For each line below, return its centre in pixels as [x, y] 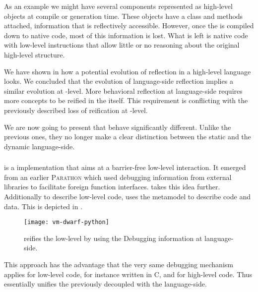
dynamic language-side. [39, 146]
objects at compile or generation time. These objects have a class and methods [124, 16]
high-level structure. [34, 54]
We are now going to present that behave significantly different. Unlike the [118, 127]
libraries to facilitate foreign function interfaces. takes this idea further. [112, 187]
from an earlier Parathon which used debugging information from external [118, 177]
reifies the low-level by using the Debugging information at [113, 238]
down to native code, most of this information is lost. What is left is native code [126, 35]
